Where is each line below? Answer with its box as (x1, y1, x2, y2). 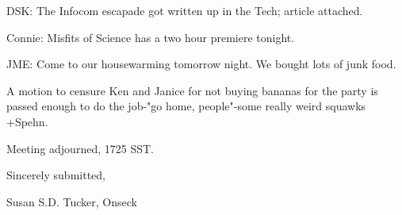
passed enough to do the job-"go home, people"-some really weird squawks (6, 98, 366, 114)
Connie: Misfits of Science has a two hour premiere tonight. (6, 29, 295, 45)
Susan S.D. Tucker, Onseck (6, 193, 137, 209)
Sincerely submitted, (6, 167, 105, 183)
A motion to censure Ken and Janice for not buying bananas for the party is (6, 82, 378, 98)
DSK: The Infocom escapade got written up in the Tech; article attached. (6, 2, 363, 18)
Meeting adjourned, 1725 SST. (6, 140, 154, 156)
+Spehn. (6, 113, 48, 129)
